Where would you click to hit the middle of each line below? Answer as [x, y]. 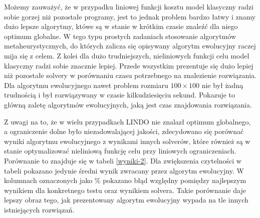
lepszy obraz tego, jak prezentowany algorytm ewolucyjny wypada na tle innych [126, 200]
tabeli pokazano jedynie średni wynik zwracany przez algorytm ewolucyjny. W [124, 170]
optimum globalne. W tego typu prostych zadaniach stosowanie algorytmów [120, 36]
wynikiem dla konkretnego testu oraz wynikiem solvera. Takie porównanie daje [125, 190]
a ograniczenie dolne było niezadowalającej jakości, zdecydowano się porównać [124, 131]
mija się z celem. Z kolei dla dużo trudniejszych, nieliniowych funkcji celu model [127, 55]
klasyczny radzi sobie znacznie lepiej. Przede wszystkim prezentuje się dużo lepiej [129, 65]
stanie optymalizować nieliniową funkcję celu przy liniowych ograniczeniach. [120, 151]
